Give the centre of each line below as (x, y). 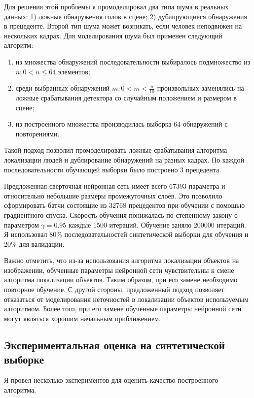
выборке (24, 359)
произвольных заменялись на (200, 88)
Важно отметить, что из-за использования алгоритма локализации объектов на (122, 260)
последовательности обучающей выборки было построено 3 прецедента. (113, 169)
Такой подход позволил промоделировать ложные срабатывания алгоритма (116, 150)
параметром (21, 224)
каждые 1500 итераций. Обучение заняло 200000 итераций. (157, 224)
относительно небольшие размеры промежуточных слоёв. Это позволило (113, 195)
